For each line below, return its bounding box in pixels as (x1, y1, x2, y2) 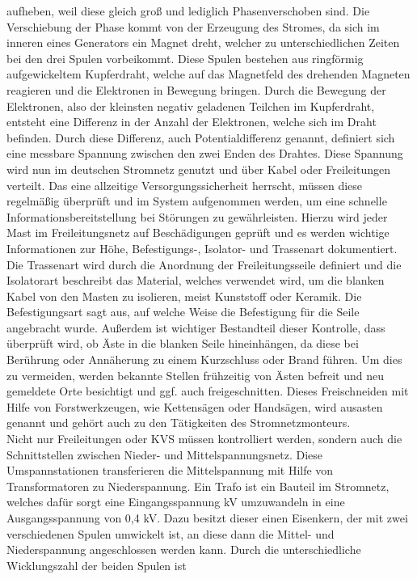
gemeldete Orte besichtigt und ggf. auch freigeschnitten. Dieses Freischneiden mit (6, 382, 409, 399)
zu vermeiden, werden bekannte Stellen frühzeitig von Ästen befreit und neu (6, 366, 384, 383)
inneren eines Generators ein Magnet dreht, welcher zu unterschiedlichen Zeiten (6, 34, 400, 51)
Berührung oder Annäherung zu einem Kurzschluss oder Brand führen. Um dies (6, 351, 402, 368)
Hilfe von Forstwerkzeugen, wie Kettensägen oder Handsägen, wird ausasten (6, 398, 383, 415)
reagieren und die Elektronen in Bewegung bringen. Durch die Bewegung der (6, 81, 386, 98)
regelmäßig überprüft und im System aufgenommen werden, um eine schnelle (6, 192, 387, 209)
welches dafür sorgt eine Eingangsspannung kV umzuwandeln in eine (6, 493, 345, 510)
